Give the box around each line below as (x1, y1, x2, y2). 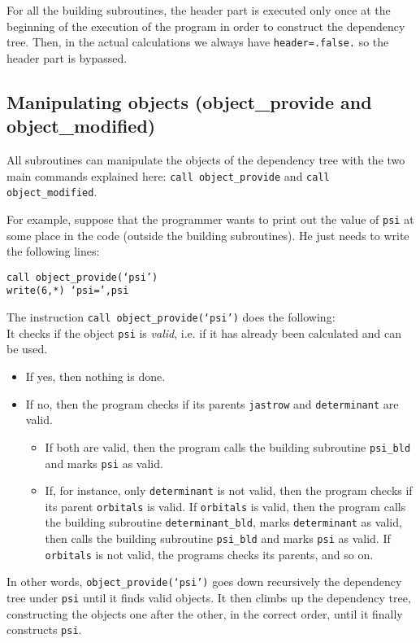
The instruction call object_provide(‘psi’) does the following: (6, 308, 336, 326)
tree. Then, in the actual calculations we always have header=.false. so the (6, 33, 389, 50)
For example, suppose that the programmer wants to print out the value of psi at (6, 210, 414, 227)
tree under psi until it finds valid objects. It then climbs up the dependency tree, (6, 589, 411, 606)
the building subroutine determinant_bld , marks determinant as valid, (45, 514, 402, 531)
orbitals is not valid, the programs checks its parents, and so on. (45, 545, 374, 562)
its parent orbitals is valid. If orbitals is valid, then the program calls (45, 497, 406, 514)
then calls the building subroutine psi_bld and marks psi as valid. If (45, 530, 391, 547)
